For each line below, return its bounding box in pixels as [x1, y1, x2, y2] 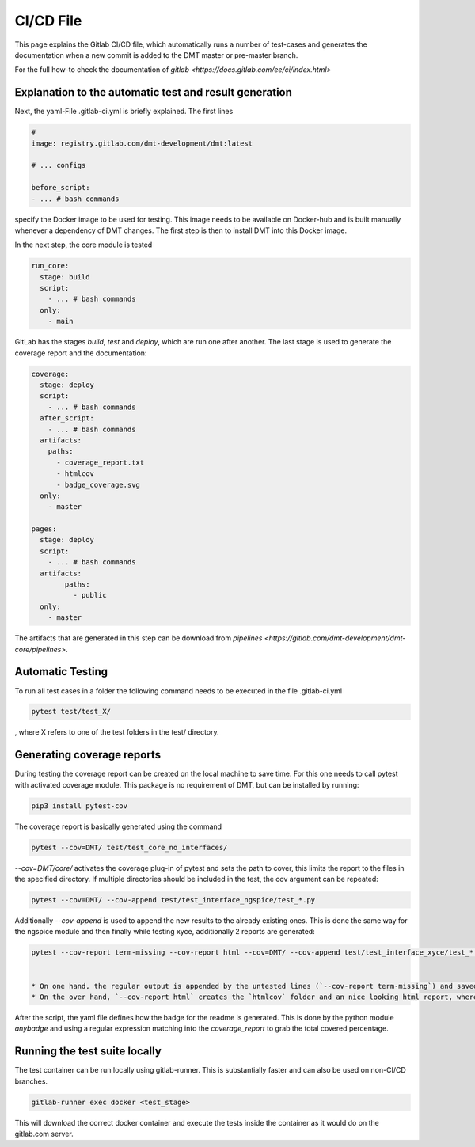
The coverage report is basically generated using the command [14, 822, 222, 831]
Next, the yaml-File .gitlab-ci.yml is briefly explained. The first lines [14, 107, 234, 116]
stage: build [40, 272, 90, 281]
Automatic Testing [14, 665, 108, 678]
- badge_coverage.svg [56, 480, 140, 489]
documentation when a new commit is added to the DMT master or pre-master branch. [14, 50, 298, 59]
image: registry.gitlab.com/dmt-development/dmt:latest [31, 139, 253, 148]
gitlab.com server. [14, 1129, 74, 1139]
